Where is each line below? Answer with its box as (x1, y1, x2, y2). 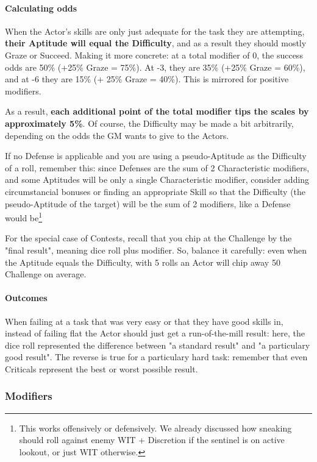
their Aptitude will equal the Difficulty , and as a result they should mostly (5, 37, 307, 49)
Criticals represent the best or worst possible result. (5, 362, 198, 375)
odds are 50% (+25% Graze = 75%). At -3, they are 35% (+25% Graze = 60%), (5, 60, 305, 73)
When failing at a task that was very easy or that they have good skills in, (5, 315, 283, 327)
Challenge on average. (5, 268, 87, 280)
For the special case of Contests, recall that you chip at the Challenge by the (5, 232, 292, 244)
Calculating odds (5, 1, 77, 14)
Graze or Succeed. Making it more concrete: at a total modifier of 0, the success (5, 48, 303, 61)
